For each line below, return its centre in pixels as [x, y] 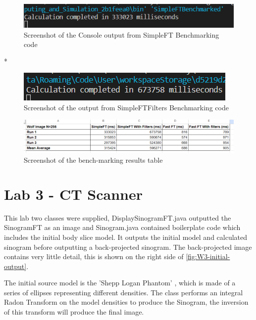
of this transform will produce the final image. [74, 312]
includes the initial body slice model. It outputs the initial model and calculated [126, 237]
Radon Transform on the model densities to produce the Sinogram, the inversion [126, 302]
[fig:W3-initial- [208, 256]
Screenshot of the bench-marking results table [93, 160]
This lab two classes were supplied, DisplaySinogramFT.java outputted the [118, 217]
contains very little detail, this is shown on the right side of [94, 256]
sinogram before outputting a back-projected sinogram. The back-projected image [128, 247]
